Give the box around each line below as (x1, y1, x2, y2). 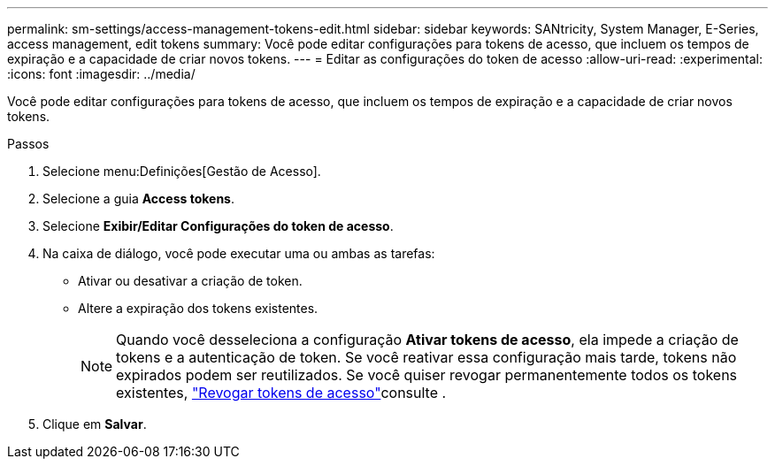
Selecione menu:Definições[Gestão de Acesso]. (42, 164, 321, 179)
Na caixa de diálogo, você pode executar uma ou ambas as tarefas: (42, 246, 435, 261)
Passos (7, 136, 50, 151)
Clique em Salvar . (42, 416, 147, 432)
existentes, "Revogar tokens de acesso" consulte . (116, 384, 447, 401)
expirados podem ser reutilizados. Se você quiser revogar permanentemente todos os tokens (116, 366, 738, 384)
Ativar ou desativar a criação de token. (78, 273, 303, 288)
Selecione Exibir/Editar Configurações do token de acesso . (42, 218, 394, 233)
